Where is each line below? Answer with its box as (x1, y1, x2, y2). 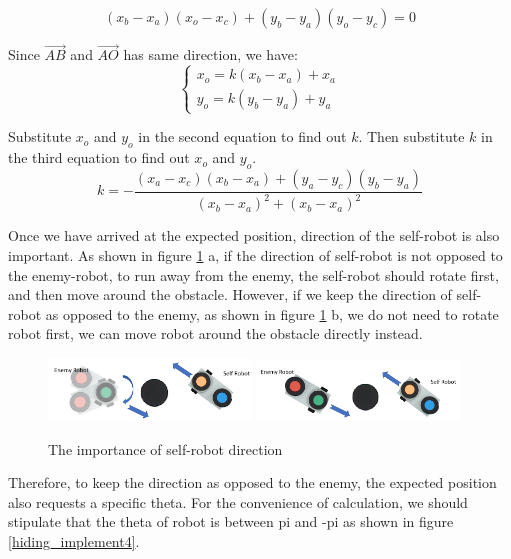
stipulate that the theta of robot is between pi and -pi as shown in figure (8, 511, 454, 532)
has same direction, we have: (123, 44, 298, 65)
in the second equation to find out (138, 126, 347, 147)
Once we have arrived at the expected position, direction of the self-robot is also (8, 225, 500, 246)
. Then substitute (358, 126, 465, 147)
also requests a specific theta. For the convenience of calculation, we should (8, 491, 468, 512)
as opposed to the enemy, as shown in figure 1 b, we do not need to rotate (45, 303, 499, 324)
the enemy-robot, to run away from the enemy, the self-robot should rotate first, (8, 264, 499, 285)
